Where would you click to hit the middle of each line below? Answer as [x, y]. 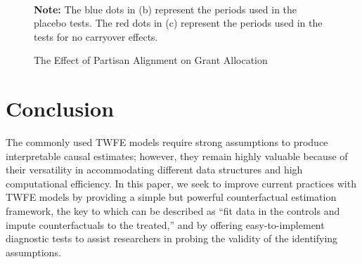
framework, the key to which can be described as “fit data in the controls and [173, 211]
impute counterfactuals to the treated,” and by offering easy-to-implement [165, 224]
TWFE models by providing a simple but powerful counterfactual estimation [171, 197]
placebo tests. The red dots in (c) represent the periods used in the [178, 23]
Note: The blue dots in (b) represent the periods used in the [166, 9]
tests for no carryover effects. [96, 36]
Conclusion [60, 108]
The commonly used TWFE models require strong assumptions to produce [167, 142]
